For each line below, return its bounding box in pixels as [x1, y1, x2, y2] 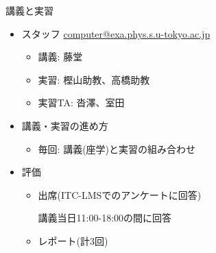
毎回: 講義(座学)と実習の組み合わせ [38, 141, 196, 156]
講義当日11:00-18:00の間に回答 [38, 210, 172, 225]
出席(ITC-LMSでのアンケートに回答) [38, 187, 202, 202]
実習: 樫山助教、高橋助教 [38, 72, 150, 86]
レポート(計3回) [38, 233, 108, 248]
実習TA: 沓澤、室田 [38, 95, 125, 110]
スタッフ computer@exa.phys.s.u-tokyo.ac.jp [21, 26, 211, 40]
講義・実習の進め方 [21, 118, 108, 132]
